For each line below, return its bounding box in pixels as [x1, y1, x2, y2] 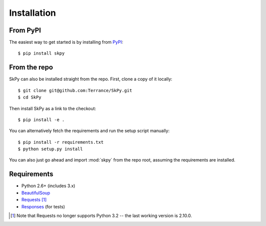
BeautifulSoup [21, 190, 50, 195]
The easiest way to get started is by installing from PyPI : [9, 39, 123, 45]
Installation [9, 7, 56, 18]
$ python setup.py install [18, 146, 83, 152]
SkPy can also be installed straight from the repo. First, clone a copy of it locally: [9, 76, 172, 82]
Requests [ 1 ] [21, 197, 47, 203]
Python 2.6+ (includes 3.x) [21, 183, 76, 189]
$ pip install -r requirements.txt [18, 139, 104, 145]
